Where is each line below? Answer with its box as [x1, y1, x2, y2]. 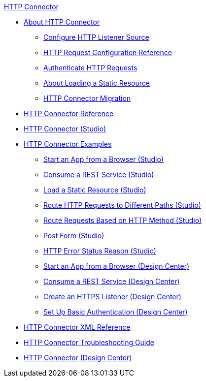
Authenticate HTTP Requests [43, 63, 137, 72]
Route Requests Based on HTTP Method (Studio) [43, 216, 202, 224]
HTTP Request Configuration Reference [43, 48, 172, 57]
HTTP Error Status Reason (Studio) [43, 247, 156, 255]
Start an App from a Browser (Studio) [43, 155, 164, 163]
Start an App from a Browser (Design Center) [43, 262, 190, 270]
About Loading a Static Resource [43, 79, 150, 87]
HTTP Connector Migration [43, 94, 131, 102]
